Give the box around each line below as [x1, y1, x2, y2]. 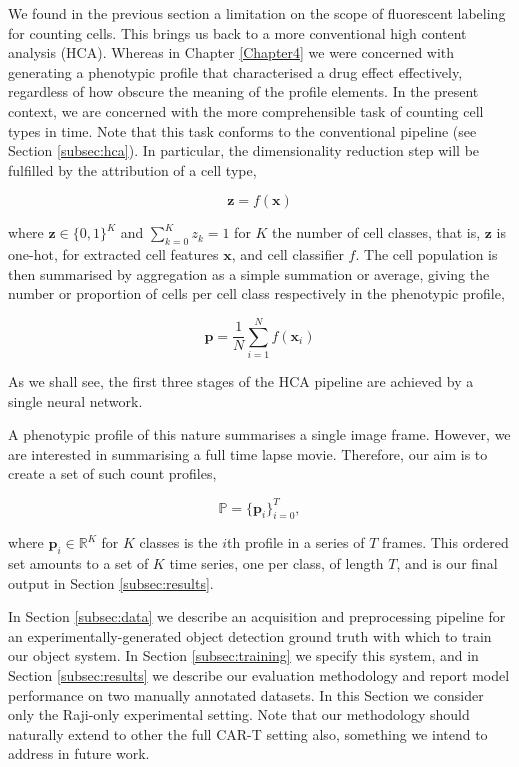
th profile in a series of [226, 532, 365, 553]
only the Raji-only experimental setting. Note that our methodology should [8, 704, 470, 725]
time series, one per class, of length [169, 553, 384, 574]
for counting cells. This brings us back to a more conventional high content [8, 22, 467, 43]
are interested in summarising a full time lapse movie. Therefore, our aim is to [8, 443, 488, 464]
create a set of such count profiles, [8, 463, 217, 484]
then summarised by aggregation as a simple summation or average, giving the [8, 263, 490, 284]
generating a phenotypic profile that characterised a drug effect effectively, [8, 61, 463, 82]
